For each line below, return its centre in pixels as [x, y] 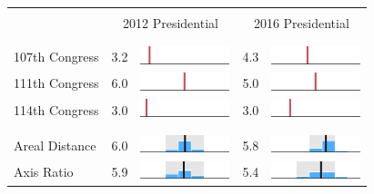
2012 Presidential [171, 23]
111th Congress [56, 83]
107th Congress [56, 57]
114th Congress [56, 109]
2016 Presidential [301, 23]
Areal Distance [55, 145]
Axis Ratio [44, 172]
